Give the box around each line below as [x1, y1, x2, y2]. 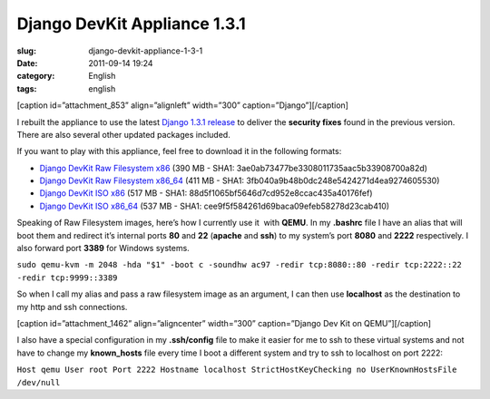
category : [16, 71, 55, 82]
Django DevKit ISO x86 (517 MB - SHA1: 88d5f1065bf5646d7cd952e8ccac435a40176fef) [39, 188, 373, 199]
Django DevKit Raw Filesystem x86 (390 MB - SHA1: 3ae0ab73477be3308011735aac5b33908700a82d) [39, 162, 428, 173]
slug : [16, 45, 36, 56]
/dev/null [16, 377, 61, 387]
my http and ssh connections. [16, 301, 128, 312]
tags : [16, 83, 37, 94]
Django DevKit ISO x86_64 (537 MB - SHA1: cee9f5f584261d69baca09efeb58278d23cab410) [39, 200, 390, 211]
